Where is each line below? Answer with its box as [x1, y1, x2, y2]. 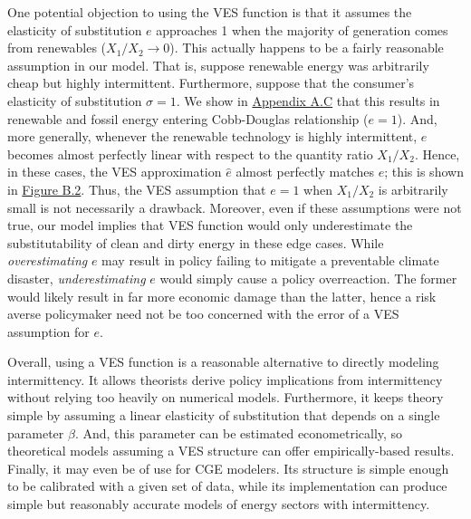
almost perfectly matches [235, 162, 374, 181]
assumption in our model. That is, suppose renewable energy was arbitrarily [7, 55, 429, 74]
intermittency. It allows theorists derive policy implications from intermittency [7, 370, 443, 389]
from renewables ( [7, 38, 107, 57]
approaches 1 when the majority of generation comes [156, 20, 448, 39]
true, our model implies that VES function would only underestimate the [7, 216, 413, 235]
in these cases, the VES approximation [7, 162, 222, 181]
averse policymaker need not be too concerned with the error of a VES [7, 304, 399, 323]
